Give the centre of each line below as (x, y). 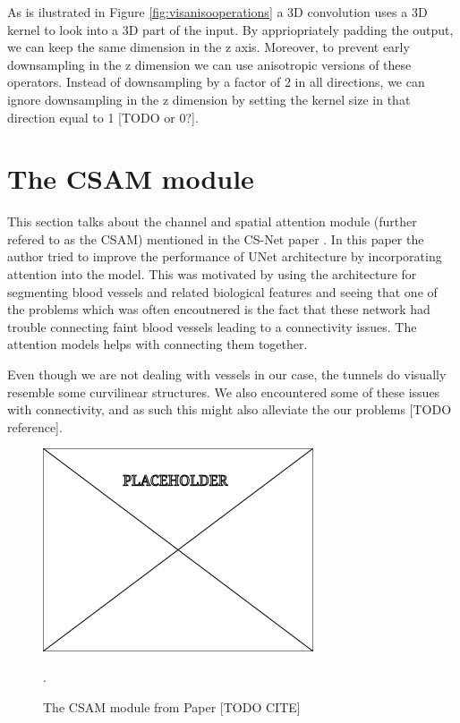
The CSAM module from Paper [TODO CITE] (172, 706)
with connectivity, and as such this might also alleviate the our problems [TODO (230, 409)
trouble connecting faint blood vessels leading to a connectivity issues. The (212, 326)
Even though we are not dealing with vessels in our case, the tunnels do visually (227, 374)
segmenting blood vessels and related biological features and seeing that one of (222, 291)
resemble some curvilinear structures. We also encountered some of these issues (224, 391)
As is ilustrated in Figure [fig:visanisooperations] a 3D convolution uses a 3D (217, 12)
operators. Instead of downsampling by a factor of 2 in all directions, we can (216, 82)
